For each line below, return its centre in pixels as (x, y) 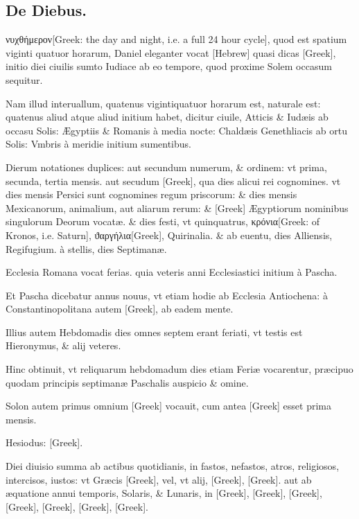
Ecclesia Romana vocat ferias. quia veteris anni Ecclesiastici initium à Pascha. (172, 272)
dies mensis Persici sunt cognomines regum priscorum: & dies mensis (151, 194)
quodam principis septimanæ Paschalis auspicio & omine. (127, 382)
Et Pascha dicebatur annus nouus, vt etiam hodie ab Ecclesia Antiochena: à (167, 295)
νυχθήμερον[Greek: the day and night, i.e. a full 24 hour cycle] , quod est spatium (176, 39)
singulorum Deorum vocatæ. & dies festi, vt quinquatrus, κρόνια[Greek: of (163, 221)
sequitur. (24, 79)
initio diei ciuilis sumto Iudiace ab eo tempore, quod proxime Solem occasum (169, 66)
